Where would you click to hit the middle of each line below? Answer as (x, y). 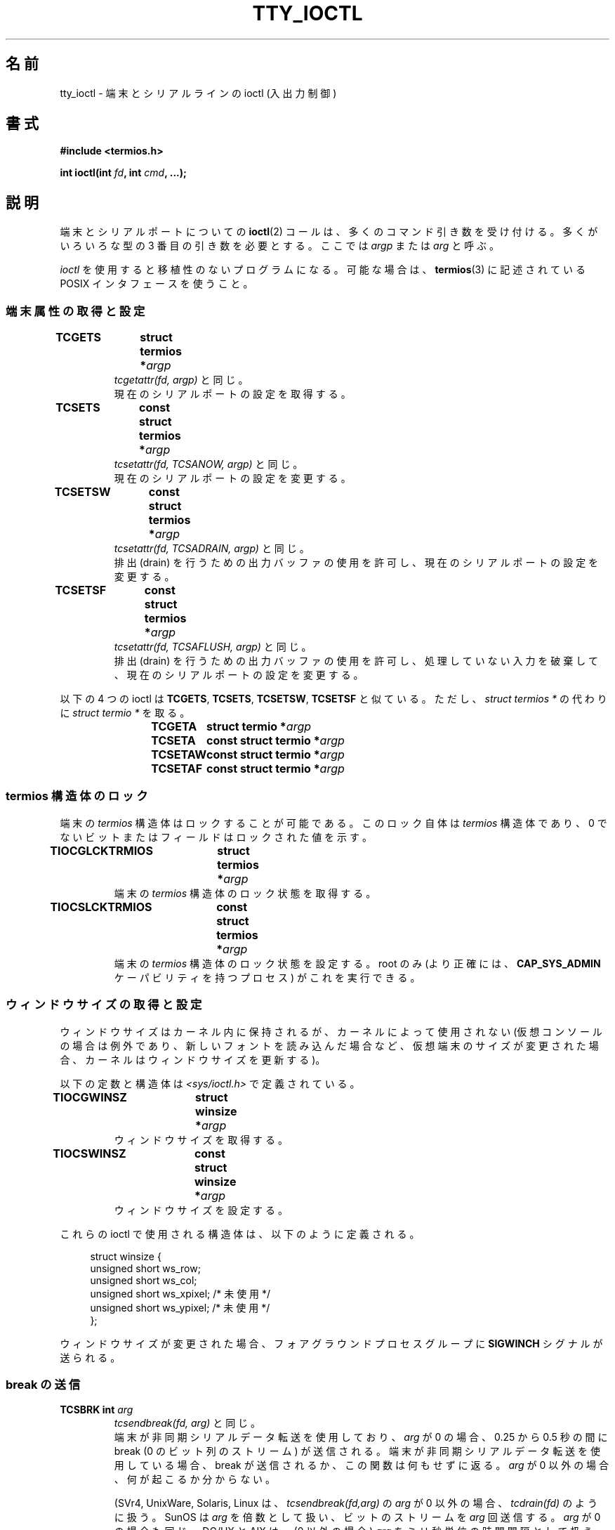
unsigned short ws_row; (145, 1268)
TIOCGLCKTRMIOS (101, 850)
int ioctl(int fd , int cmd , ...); (123, 173)
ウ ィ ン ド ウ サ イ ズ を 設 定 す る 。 (201, 1210)
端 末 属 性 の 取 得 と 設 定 (75, 311)
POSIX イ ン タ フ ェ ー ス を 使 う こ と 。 (157, 284)
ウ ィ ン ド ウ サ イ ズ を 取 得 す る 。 (201, 1139)
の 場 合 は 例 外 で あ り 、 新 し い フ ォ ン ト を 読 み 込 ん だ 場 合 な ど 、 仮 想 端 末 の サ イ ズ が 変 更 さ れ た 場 (329, 1045)
